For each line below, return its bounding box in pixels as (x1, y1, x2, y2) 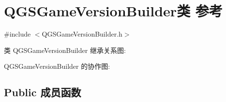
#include (4, 29, 31, 39)
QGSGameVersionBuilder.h (42, 29, 122, 39)
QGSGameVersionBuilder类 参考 (4, 1, 223, 21)
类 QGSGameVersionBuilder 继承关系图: (4, 45, 126, 55)
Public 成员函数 (4, 85, 81, 100)
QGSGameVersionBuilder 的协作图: (4, 61, 110, 71)
